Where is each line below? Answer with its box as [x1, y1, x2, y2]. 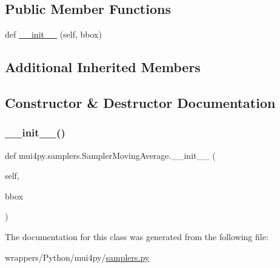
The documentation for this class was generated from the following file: [5, 230, 268, 243]
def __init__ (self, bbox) [5, 28, 102, 41]
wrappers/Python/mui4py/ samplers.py [5, 250, 150, 263]
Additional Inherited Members [5, 58, 201, 76]
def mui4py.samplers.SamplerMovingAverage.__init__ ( [5, 149, 216, 161]
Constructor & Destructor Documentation [5, 93, 276, 112]
